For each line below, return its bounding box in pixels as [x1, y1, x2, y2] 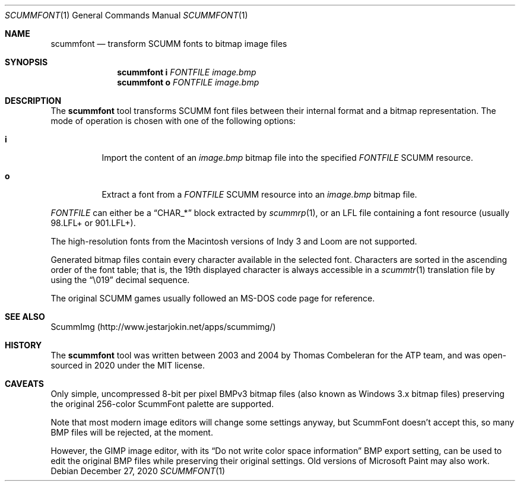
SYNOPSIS [5, 57, 48, 67]
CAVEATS [5, 379, 44, 389]
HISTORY [5, 340, 42, 350]
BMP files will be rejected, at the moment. [50, 427, 213, 437]
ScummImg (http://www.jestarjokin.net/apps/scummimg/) [50, 322, 276, 332]
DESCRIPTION [5, 96, 62, 106]
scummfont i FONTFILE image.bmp [117, 67, 256, 77]
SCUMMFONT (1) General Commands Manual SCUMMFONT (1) [5, 10, 248, 20]
